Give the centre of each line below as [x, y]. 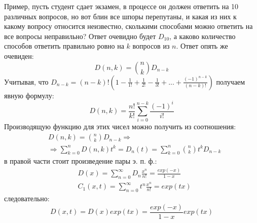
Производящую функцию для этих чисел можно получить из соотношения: [120, 126]
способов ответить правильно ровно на [64, 46]
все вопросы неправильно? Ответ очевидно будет [80, 36]
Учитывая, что [26, 81]
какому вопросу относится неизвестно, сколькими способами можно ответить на [128, 26]
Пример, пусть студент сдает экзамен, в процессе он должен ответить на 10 [121, 6]
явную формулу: [29, 95]
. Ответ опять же [202, 46]
